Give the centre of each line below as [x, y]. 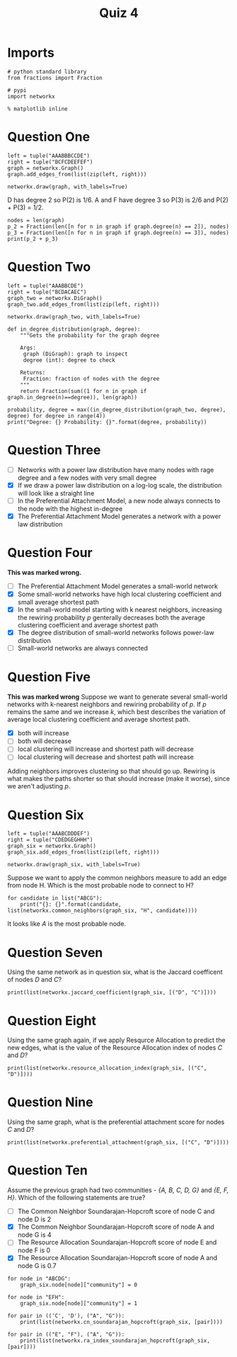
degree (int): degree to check [69, 360]
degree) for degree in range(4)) [57, 416]
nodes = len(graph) [36, 220]
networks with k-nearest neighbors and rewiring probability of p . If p [107, 704]
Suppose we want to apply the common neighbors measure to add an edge [117, 878]
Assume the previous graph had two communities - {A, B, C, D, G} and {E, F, [118, 1190]
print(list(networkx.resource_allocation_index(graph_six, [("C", [107, 1068]
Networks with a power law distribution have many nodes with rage [116, 469]
